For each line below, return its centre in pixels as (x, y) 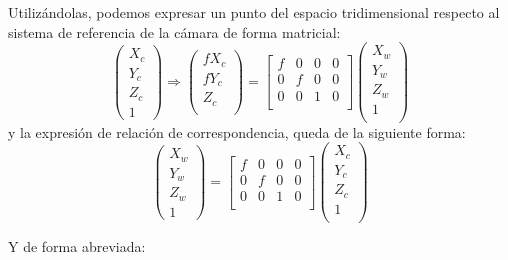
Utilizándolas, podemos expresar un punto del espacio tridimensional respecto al (254, 12)
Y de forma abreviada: (77, 245)
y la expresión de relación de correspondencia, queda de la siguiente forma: (237, 131)
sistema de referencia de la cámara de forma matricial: (174, 31)
